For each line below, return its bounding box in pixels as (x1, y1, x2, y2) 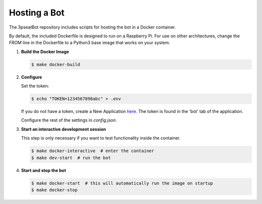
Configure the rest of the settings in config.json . (21, 117, 117, 123)
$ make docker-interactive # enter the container (31, 148, 155, 154)
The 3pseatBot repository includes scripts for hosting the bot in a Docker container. (9, 24, 176, 30)
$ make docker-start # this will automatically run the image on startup (31, 180, 213, 186)
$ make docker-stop (31, 187, 78, 192)
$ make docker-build (31, 62, 80, 67)
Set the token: (21, 83, 49, 89)
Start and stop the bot (21, 167, 66, 173)
